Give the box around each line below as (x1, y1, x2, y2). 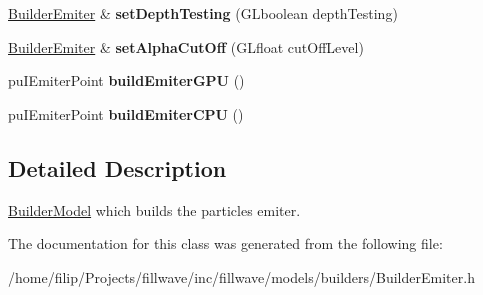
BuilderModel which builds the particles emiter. (8, 199, 301, 220)
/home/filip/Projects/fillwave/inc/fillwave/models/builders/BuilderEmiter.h (8, 266, 475, 287)
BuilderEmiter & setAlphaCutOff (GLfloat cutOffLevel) (8, 36, 364, 57)
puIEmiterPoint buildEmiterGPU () (8, 70, 245, 91)
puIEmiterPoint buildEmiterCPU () (8, 103, 244, 124)
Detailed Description (8, 152, 227, 183)
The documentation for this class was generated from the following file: (8, 233, 443, 254)
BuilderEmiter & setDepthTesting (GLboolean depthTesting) (8, 3, 398, 23)
